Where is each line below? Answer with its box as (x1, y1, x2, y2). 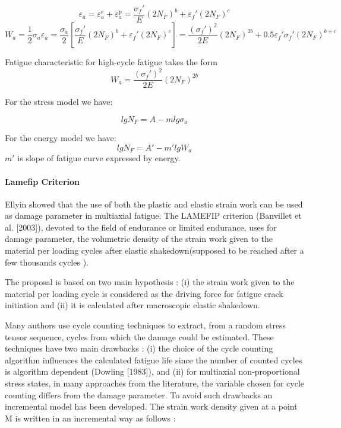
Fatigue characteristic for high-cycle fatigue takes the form (5, 56, 217, 68)
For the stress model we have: (5, 95, 113, 108)
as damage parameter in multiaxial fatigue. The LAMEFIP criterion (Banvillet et (5, 209, 302, 222)
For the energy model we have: (5, 132, 116, 144)
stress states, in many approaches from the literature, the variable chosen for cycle (5, 377, 304, 389)
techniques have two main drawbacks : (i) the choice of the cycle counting (5, 342, 273, 354)
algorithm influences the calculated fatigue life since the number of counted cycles (5, 353, 302, 366)
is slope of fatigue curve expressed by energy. (17, 152, 181, 164)
